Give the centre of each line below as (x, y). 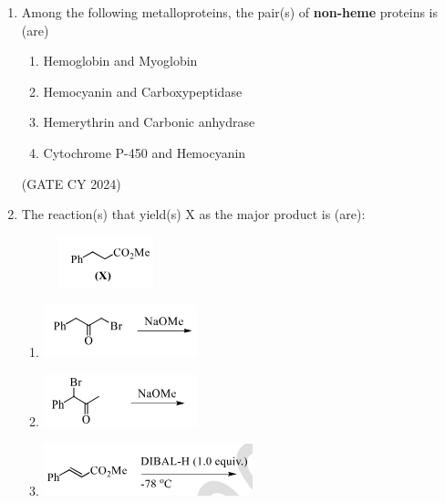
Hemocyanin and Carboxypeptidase (143, 91)
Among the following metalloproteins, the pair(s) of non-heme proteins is (229, 12)
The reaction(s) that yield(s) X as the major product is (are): (193, 214)
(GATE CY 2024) (71, 183)
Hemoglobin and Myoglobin (120, 61)
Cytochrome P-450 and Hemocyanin (145, 152)
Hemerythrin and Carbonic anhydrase (149, 122)
